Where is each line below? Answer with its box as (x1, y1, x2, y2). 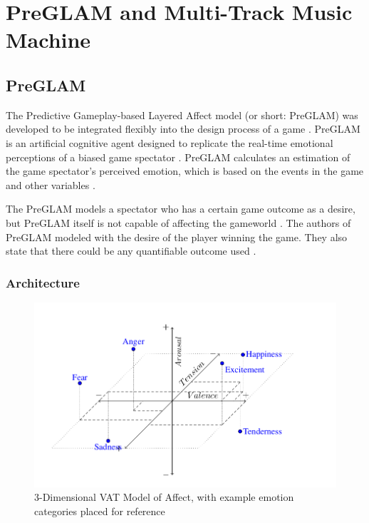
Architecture (6, 273, 80, 291)
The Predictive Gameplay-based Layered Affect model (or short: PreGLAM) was (6, 107, 358, 122)
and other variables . (6, 177, 95, 192)
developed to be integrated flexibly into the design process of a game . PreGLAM (6, 121, 360, 136)
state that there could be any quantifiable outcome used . (6, 243, 256, 258)
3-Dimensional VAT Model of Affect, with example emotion (34, 489, 294, 504)
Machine (6, 25, 91, 54)
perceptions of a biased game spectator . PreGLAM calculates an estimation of (6, 149, 350, 164)
